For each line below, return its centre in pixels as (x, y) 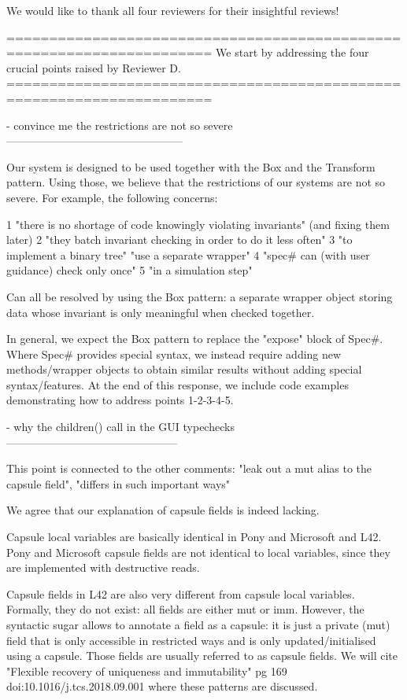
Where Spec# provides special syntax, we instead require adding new (174, 354)
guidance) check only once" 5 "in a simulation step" (129, 270)
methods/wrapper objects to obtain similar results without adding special (184, 369)
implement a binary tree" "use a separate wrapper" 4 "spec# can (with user (188, 254)
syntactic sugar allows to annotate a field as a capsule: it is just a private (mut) (198, 624)
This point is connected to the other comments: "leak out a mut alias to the (189, 468)
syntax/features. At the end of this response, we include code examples (178, 384)
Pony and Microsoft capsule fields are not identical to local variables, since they (198, 552)
